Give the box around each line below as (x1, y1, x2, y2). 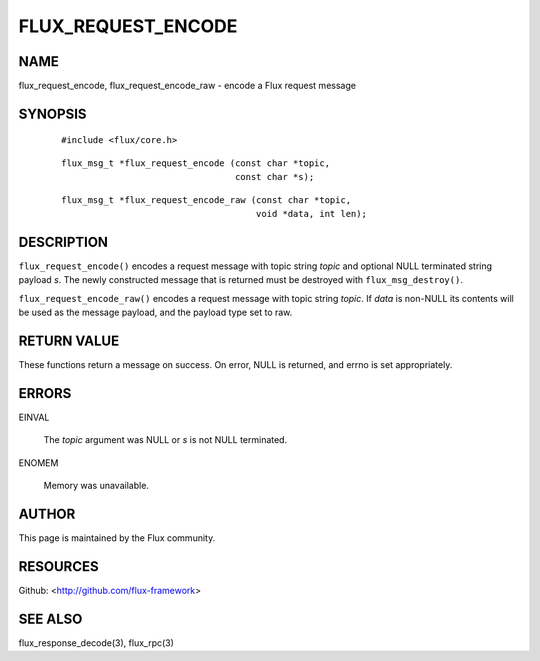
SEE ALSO (18, 610, 83, 627)
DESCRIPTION (18, 233, 109, 250)
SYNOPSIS (18, 105, 87, 122)
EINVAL (18, 411, 50, 423)
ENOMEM (18, 456, 59, 469)
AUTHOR (18, 505, 76, 522)
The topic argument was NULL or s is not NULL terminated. (43, 434, 288, 446)
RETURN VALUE (18, 332, 120, 349)
